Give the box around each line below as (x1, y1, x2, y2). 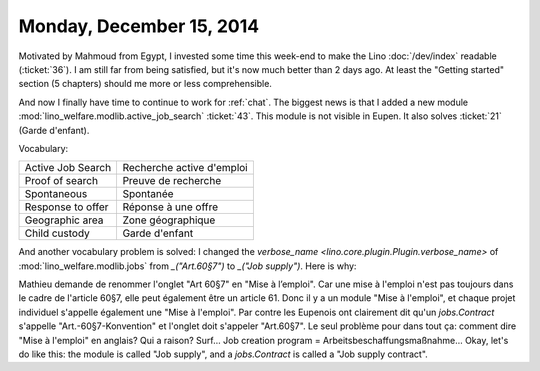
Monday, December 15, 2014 (18, 15, 260, 37)
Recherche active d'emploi (122, 161, 249, 175)
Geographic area (24, 213, 104, 227)
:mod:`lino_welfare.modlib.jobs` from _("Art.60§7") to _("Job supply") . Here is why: (18, 260, 357, 272)
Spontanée (122, 187, 174, 201)
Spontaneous (24, 187, 88, 201)
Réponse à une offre (122, 200, 219, 214)
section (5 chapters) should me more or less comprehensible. (18, 78, 272, 90)
